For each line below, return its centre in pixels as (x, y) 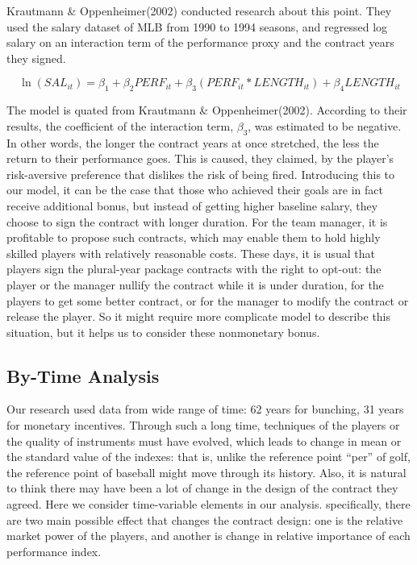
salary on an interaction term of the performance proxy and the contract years (200, 42)
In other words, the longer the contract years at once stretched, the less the (193, 142)
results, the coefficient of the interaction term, (120, 125)
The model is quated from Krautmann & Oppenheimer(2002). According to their (207, 110)
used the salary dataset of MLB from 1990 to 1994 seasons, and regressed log (197, 26)
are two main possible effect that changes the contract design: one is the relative (205, 519)
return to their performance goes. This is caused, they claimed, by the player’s (200, 158)
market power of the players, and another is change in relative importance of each (208, 536)
